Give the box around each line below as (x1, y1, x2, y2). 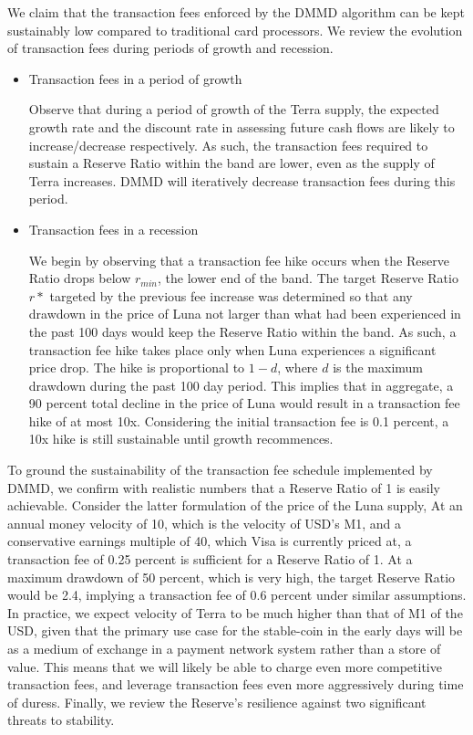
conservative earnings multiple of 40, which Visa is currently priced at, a (7, 531, 412, 551)
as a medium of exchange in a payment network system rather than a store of (7, 639, 441, 657)
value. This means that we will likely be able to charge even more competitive (7, 656, 442, 676)
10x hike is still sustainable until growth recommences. (28, 429, 334, 448)
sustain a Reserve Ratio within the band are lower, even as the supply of (28, 153, 435, 173)
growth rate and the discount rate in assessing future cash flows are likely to (28, 117, 455, 136)
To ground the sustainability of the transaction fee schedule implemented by (7, 460, 433, 479)
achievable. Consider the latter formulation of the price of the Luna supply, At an (7, 496, 463, 515)
